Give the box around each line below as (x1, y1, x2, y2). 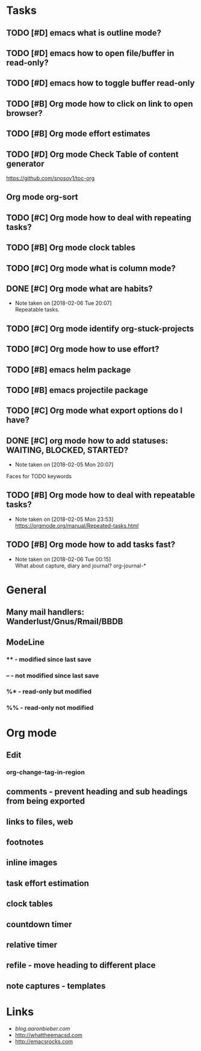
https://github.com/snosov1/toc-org (6, 174, 95, 182)
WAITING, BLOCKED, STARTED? (6, 445, 129, 455)
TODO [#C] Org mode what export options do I (6, 406, 183, 416)
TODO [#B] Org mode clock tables (6, 243, 136, 253)
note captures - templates (6, 980, 106, 991)
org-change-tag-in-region (6, 768, 85, 776)
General (6, 583, 47, 596)
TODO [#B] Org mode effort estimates (6, 129, 150, 139)
